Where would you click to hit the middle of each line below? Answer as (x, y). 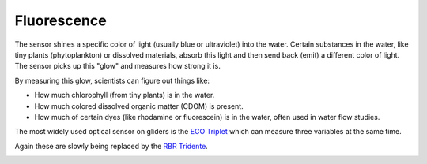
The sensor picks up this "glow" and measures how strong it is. (117, 66)
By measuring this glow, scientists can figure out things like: (112, 80)
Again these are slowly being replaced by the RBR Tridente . (111, 146)
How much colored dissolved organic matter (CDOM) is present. (139, 106)
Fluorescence (60, 20)
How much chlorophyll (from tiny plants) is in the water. (125, 95)
